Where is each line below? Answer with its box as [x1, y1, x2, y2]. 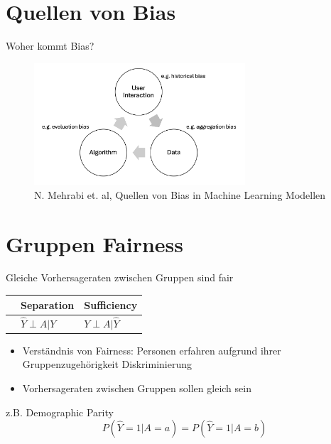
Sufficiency [84, 297, 138, 312]
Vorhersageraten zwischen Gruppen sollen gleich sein [22, 380, 251, 395]
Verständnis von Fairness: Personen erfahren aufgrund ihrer [22, 342, 281, 357]
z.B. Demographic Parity [6, 404, 114, 419]
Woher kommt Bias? [6, 38, 94, 53]
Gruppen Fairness [6, 229, 184, 258]
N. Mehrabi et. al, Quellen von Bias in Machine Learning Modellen [34, 187, 326, 202]
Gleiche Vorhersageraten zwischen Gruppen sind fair [6, 270, 234, 285]
